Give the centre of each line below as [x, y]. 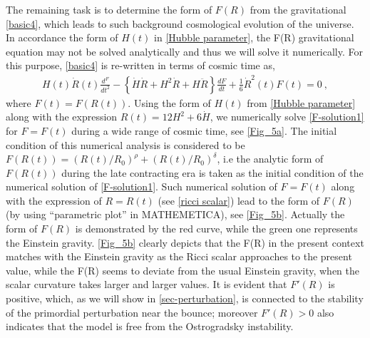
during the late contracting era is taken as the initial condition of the [212, 172]
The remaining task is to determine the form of [109, 9]
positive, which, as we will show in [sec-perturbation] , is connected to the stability [185, 298]
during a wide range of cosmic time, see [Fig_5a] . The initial [204, 130]
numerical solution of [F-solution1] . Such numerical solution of [142, 186]
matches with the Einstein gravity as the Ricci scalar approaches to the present [179, 256]
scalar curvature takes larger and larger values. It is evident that [147, 284]
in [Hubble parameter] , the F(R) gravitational [254, 37]
